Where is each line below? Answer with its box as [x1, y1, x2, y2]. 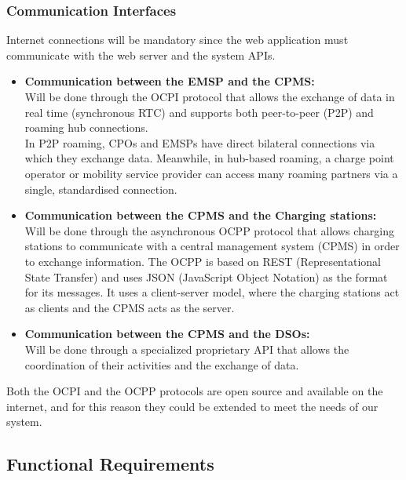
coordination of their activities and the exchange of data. [24, 356, 299, 373]
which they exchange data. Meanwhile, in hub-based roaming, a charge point [24, 150, 394, 166]
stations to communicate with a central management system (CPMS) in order [24, 238, 400, 254]
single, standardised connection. [24, 180, 177, 197]
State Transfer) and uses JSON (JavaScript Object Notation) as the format [24, 268, 388, 285]
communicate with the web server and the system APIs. [6, 46, 276, 63]
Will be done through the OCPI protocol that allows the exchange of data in [24, 89, 395, 104]
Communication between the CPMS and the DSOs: [24, 325, 310, 342]
